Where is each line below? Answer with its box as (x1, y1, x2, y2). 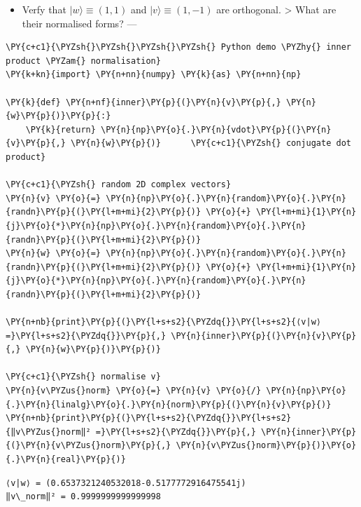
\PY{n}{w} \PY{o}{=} (6, 248, 101, 259)
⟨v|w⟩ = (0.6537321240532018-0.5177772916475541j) (6, 478, 246, 488)
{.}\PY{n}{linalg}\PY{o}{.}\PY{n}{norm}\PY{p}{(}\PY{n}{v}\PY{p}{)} (6, 399, 332, 410)
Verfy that (22, 2, 66, 16)
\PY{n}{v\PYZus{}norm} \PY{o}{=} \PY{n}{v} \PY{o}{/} (6, 386, 262, 396)
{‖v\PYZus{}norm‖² (6, 426, 91, 437)
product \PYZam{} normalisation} (6, 55, 161, 66)
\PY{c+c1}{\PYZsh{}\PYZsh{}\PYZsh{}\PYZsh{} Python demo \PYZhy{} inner (6, 42, 351, 53)
